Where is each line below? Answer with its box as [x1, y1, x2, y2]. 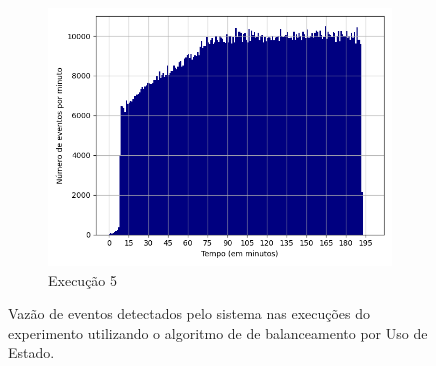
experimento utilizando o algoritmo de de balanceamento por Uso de [8, 322, 428, 343]
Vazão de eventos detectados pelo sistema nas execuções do [8, 303, 371, 324]
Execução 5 [48, 269, 118, 290]
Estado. [8, 342, 55, 363]
